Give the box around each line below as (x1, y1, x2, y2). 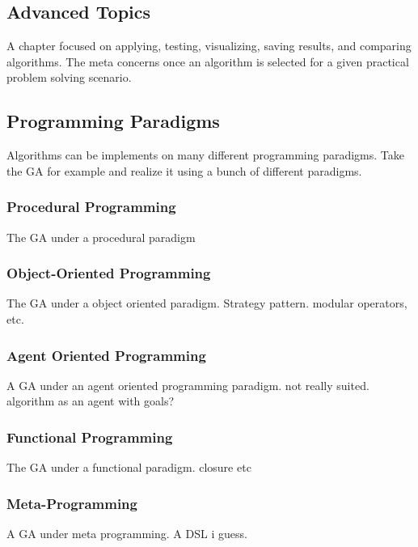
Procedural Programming (6, 197, 176, 217)
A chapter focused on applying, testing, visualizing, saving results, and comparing (6, 37, 412, 54)
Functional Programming (6, 426, 173, 447)
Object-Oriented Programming (6, 263, 211, 283)
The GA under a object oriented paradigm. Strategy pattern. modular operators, (6, 295, 407, 312)
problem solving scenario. (6, 69, 132, 86)
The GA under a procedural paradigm (6, 228, 196, 245)
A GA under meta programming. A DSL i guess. (6, 525, 247, 542)
